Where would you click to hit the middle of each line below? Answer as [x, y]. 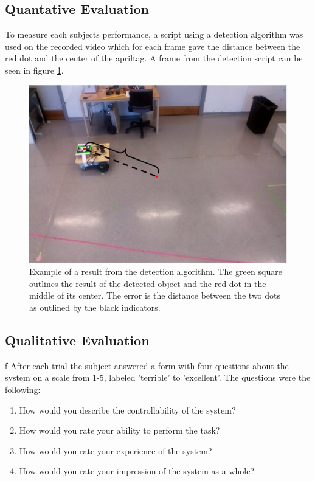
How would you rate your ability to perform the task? [119, 430]
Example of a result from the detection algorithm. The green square [156, 272]
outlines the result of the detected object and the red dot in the [148, 283]
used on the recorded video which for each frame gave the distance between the [153, 46]
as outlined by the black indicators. [95, 307]
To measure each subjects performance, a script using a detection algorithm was [154, 34]
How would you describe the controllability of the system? [127, 410]
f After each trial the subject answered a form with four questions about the [147, 365]
